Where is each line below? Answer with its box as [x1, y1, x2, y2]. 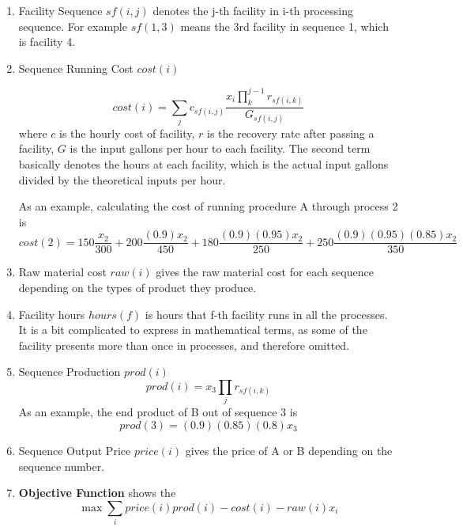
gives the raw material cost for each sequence [156, 264, 374, 280]
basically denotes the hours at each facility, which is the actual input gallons [18, 156, 389, 173]
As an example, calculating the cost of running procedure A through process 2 [18, 198, 398, 214]
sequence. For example [18, 17, 127, 34]
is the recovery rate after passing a [206, 124, 375, 141]
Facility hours [18, 305, 85, 322]
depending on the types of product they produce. [18, 279, 257, 296]
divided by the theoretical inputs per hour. [18, 171, 226, 188]
